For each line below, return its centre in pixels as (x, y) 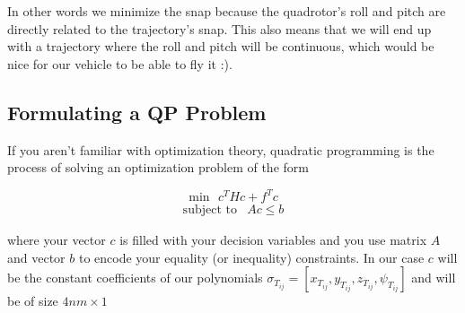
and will (434, 278)
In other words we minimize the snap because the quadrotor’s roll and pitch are (227, 11)
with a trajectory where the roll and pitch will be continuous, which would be (221, 46)
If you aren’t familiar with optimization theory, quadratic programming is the (221, 149)
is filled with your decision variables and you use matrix (273, 240)
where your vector (57, 240)
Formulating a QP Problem (137, 112)
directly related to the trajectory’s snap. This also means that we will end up (219, 28)
